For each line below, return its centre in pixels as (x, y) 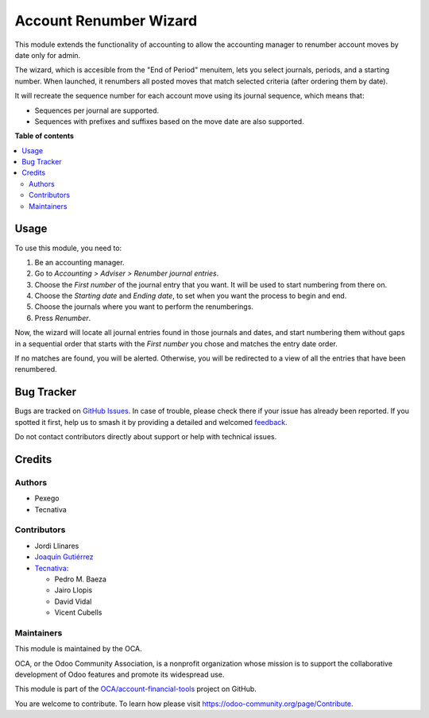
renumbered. (36, 369)
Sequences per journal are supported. (97, 110)
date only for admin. (48, 55)
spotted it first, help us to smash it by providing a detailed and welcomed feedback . (151, 422)
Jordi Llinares (57, 546)
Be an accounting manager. (79, 262)
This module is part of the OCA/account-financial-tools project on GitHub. (136, 689)
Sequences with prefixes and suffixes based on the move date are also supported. (170, 121)
